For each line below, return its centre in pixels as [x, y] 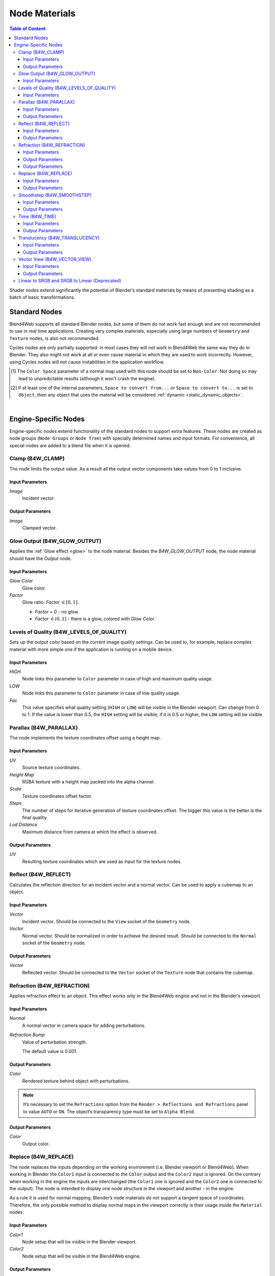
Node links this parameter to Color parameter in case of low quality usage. [101, 693]
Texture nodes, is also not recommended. [54, 338]
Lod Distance [23, 825]
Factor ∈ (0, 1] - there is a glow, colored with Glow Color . [95, 619]
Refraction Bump [27, 1035]
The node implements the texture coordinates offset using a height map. [85, 738]
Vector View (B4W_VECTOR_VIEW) [55, 259]
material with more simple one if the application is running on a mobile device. [91, 649]
